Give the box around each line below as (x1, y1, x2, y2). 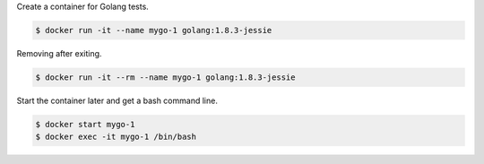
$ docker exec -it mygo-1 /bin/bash (35, 132, 197, 142)
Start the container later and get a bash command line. (16, 95, 219, 106)
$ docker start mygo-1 (35, 119, 135, 129)
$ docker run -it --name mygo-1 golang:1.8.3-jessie (35, 25, 272, 35)
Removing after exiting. (16, 47, 102, 58)
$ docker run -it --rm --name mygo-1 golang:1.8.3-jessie (35, 72, 296, 82)
